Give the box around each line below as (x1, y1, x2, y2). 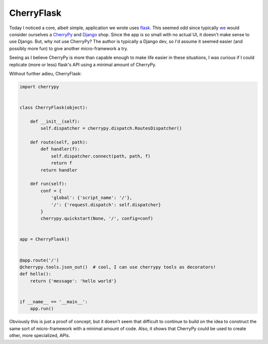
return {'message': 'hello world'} (30, 278, 117, 284)
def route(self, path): (30, 139, 88, 145)
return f (51, 160, 72, 166)
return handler (40, 167, 78, 173)
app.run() (30, 306, 54, 312)
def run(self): (30, 181, 67, 187)
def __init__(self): (30, 118, 80, 124)
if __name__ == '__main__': (19, 299, 88, 304)
